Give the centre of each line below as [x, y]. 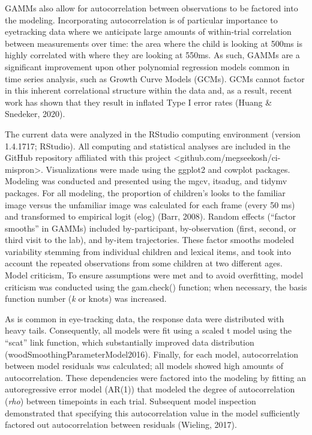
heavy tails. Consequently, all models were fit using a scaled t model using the [148, 330]
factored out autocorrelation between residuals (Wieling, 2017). [121, 424]
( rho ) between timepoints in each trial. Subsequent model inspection [130, 401]
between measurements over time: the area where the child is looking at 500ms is [154, 43]
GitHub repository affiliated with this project [88, 157]
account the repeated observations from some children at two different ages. [144, 263]
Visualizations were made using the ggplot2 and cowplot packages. [168, 169]
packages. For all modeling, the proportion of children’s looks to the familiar [145, 192]
